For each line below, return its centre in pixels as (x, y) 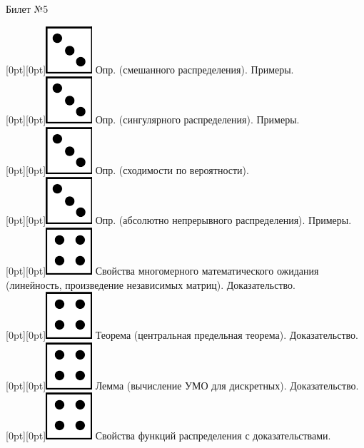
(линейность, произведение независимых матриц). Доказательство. (151, 284)
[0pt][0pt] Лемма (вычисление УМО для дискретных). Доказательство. (182, 385)
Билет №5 (27, 9)
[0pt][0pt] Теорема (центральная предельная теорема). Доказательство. (182, 335)
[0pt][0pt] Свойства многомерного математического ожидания (162, 270)
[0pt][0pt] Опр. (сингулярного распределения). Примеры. (153, 119)
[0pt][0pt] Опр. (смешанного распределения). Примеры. (150, 69)
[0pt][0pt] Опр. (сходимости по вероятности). (127, 169)
